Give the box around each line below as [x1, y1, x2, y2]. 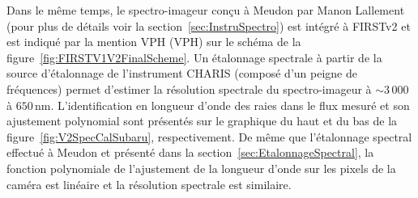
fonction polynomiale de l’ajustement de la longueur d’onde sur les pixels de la [6, 159, 396, 176]
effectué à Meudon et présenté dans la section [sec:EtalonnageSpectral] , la [6, 144, 374, 161]
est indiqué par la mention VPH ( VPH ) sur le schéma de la [6, 33, 301, 50]
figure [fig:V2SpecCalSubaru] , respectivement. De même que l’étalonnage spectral [6, 128, 412, 145]
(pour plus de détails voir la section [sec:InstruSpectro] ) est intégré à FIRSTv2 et [6, 17, 411, 34]
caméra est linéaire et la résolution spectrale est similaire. [6, 175, 292, 192]
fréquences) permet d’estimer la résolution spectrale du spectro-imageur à [6, 80, 372, 97]
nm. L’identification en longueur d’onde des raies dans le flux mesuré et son [35, 96, 410, 113]
